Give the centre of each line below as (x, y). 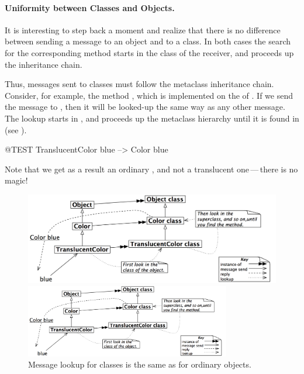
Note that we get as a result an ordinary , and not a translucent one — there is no (151, 169)
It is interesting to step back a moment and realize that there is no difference (143, 30)
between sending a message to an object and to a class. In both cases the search (148, 41)
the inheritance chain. (44, 64)
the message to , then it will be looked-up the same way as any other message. (145, 107)
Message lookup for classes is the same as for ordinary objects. (140, 364)
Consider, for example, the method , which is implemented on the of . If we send (149, 95)
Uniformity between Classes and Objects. (90, 7)
